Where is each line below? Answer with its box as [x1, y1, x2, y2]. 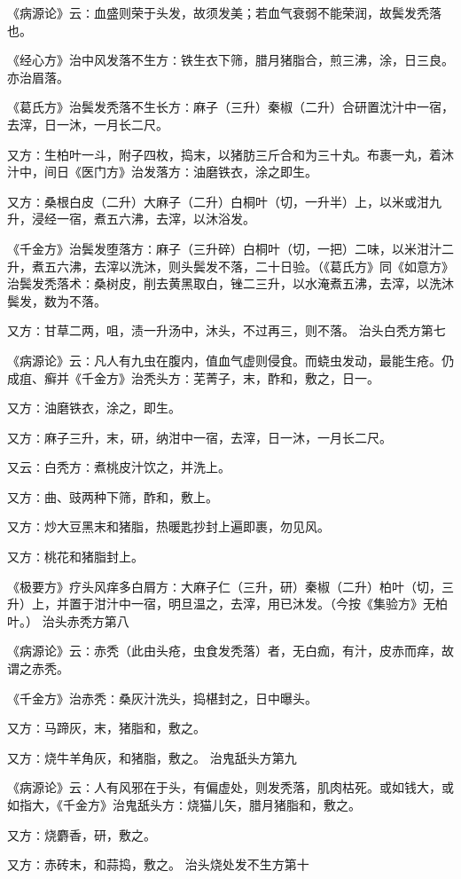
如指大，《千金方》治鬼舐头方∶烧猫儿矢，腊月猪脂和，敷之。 [7, 796, 361, 813]
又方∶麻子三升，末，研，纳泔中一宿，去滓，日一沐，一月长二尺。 [7, 428, 392, 446]
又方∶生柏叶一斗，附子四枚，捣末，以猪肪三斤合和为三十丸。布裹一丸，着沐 [7, 145, 454, 163]
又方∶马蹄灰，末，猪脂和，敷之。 [7, 718, 206, 737]
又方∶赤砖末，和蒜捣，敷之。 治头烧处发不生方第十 [7, 855, 309, 874]
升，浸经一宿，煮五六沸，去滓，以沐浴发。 [7, 209, 255, 228]
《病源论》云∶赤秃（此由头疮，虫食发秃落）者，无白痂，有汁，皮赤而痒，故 [7, 641, 454, 660]
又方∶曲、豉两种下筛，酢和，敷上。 [7, 487, 218, 506]
